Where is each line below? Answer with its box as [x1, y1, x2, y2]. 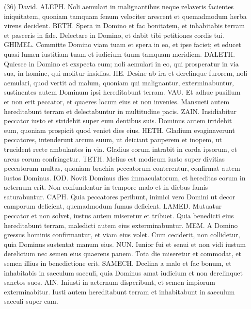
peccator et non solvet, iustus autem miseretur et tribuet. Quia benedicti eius [4, 211, 234, 221]
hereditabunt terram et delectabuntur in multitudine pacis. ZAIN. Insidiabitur [4, 106, 236, 116]
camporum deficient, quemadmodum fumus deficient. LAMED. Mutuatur [4, 201, 222, 211]
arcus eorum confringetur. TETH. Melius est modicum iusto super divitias [4, 153, 225, 163]
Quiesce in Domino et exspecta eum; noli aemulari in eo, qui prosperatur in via [4, 58, 239, 68]
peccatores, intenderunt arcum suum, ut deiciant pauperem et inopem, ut [4, 134, 222, 145]
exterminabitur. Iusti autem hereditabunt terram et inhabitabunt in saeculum [4, 286, 235, 296]
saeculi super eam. [4, 296, 58, 306]
